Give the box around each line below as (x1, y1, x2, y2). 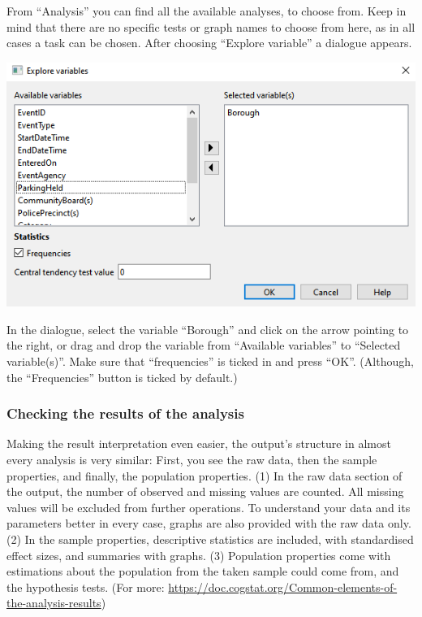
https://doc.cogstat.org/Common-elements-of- (168, 578, 398, 595)
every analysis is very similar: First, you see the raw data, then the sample (6, 451, 377, 468)
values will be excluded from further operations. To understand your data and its (6, 498, 411, 515)
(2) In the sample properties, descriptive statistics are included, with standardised (6, 531, 414, 548)
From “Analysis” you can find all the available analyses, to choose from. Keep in (6, 2, 407, 19)
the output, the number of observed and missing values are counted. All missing (6, 483, 404, 500)
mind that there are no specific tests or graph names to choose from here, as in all (6, 18, 416, 35)
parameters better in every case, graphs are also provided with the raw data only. (6, 515, 411, 532)
